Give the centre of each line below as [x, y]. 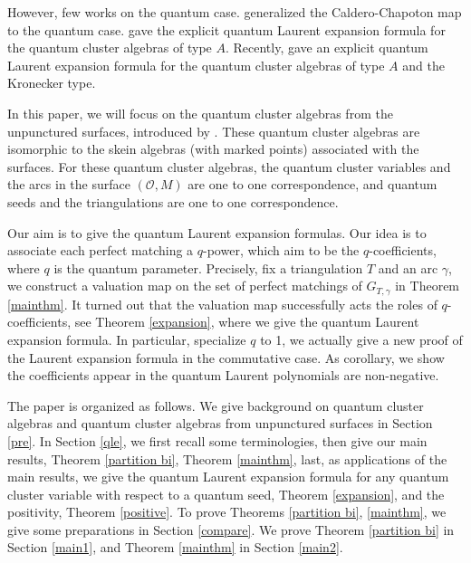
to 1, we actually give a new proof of [361, 339]
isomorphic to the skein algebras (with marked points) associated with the [213, 149]
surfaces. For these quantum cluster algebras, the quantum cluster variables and [229, 166]
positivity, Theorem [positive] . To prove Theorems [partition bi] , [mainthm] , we [227, 512]
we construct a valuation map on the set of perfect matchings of [185, 286]
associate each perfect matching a [101, 250]
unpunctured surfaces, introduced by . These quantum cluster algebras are [214, 131]
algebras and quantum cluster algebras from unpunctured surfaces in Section [220, 423]
